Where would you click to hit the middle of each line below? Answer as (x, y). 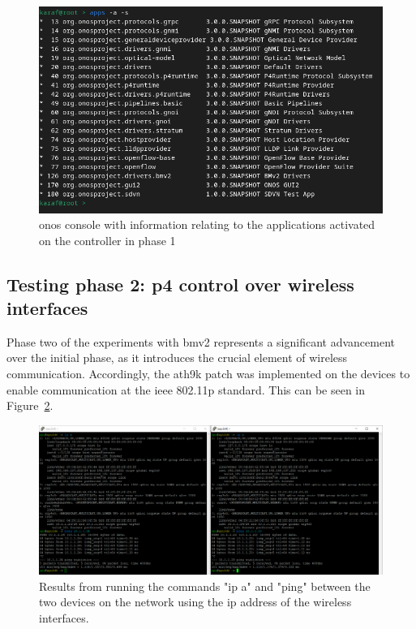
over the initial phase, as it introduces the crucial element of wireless (177, 358)
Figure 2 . (30, 405)
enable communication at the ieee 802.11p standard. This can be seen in (186, 389)
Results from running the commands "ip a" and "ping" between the (205, 586)
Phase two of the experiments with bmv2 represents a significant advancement (201, 341)
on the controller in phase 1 (107, 240)
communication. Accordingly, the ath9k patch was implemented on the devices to (208, 374)
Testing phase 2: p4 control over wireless (180, 284)
